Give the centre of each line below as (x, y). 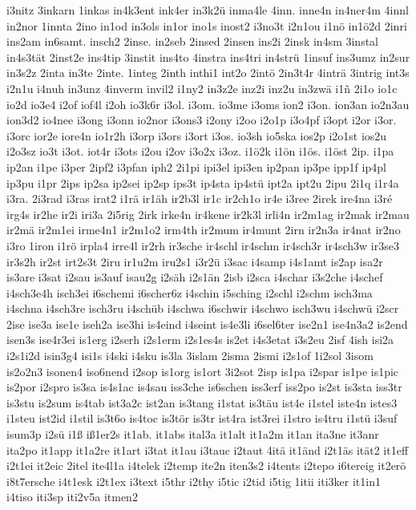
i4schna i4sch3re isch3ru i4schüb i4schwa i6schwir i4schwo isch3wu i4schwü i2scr (203, 308)
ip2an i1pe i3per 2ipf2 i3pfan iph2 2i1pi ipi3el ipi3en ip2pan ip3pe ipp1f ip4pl (196, 166)
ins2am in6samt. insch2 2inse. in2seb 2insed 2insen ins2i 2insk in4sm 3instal (193, 41)
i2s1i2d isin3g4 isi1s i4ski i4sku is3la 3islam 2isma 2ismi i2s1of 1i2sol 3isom (190, 356)
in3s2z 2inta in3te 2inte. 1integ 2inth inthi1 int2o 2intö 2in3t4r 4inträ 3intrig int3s (208, 73)
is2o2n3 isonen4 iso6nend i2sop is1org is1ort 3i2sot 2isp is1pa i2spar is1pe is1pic (203, 371)
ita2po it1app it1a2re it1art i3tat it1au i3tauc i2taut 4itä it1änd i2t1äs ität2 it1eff (208, 449)
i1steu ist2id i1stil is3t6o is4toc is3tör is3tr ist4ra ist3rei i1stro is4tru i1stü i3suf (202, 418)
